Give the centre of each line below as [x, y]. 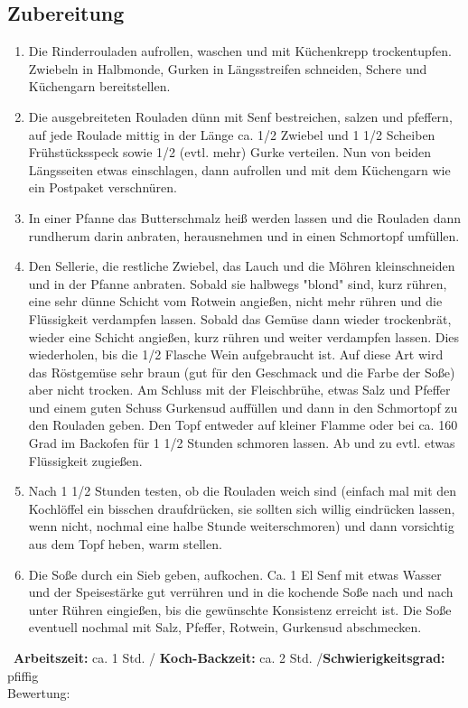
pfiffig [23, 675]
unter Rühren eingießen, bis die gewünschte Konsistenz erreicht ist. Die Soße [240, 609]
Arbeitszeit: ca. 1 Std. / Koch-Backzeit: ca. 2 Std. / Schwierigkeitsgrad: [229, 658]
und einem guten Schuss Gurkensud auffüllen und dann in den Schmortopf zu [243, 407]
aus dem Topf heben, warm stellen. [125, 544]
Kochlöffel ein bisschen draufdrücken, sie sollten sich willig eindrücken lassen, [242, 508]
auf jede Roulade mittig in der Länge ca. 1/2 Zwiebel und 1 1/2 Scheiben [232, 134]
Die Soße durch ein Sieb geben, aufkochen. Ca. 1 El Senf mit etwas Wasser [235, 574]
